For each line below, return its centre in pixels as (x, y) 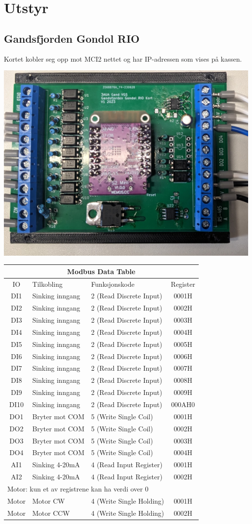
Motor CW (48, 500)
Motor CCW (51, 513)
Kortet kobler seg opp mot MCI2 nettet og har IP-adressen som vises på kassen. (123, 58)
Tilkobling (47, 284)
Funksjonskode (113, 284)
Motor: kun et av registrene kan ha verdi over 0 (78, 488)
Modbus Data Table (101, 271)
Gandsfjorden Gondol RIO (72, 38)
